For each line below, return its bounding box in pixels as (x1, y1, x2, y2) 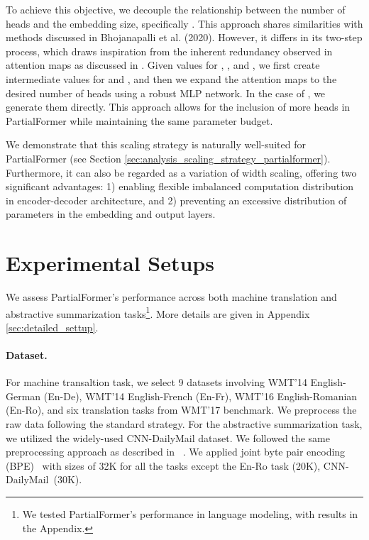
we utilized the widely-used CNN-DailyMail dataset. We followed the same (6, 430, 330, 445)
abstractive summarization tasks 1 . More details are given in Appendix (6, 304, 310, 321)
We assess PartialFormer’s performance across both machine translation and (6, 290, 337, 304)
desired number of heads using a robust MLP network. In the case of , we (6, 85, 326, 100)
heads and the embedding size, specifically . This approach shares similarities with (6, 16, 363, 31)
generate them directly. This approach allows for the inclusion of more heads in (6, 99, 351, 114)
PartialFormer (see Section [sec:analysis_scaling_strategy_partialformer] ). (6, 150, 331, 165)
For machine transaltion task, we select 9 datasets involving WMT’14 (6, 375, 307, 390)
